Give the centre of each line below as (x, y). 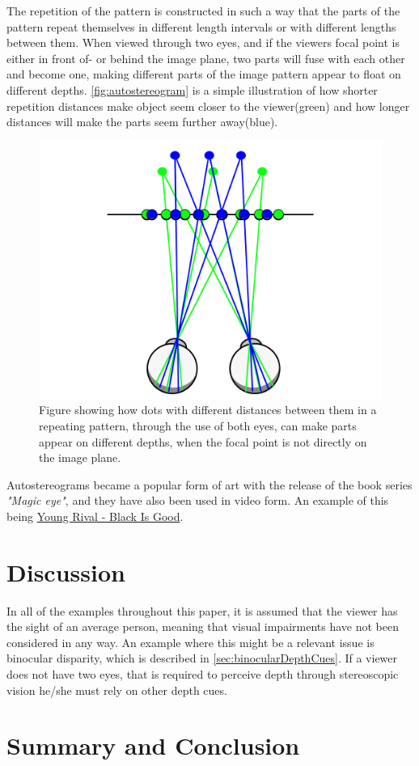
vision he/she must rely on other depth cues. (117, 690)
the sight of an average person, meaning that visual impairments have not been (203, 626)
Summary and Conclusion (153, 745)
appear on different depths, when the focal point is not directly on (203, 441)
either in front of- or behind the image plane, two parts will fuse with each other (206, 58)
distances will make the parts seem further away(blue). (142, 122)
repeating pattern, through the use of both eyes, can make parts (198, 425)
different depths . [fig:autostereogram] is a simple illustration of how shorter (192, 89)
